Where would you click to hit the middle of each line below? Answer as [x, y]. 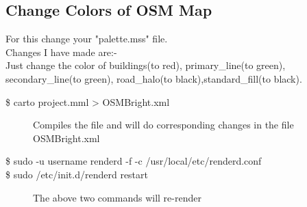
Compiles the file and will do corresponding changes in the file [163, 125]
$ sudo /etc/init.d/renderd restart [77, 174]
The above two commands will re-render [117, 197]
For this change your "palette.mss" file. [87, 39]
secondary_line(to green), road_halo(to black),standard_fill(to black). [154, 78]
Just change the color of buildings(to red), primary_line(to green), [146, 65]
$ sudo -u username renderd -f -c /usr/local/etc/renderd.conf [134, 161]
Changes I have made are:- [61, 52]
